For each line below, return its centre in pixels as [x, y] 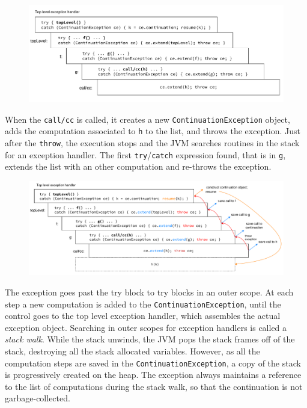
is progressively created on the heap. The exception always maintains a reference [153, 375]
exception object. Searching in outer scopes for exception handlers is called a [146, 327]
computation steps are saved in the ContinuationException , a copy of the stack [153, 363]
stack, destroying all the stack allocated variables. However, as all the [132, 351]
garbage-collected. [38, 398]
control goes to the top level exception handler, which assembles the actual [143, 316]
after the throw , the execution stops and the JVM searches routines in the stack [152, 142]
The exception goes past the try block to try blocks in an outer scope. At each [149, 292]
